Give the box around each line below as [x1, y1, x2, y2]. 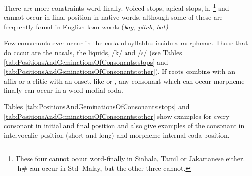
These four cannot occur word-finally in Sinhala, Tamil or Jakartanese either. [15, 153, 245, 163]
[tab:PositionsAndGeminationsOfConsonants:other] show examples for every [4, 111, 230, 121]
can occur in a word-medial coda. [24, 85, 123, 95]
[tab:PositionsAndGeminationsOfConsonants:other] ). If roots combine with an [4, 66, 235, 76]
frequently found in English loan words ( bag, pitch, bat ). [4, 21, 171, 31]
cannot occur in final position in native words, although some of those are [4, 12, 223, 22]
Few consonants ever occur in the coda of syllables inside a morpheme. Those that [4, 38, 248, 48]
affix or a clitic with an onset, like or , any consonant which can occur [4, 75, 212, 86]
